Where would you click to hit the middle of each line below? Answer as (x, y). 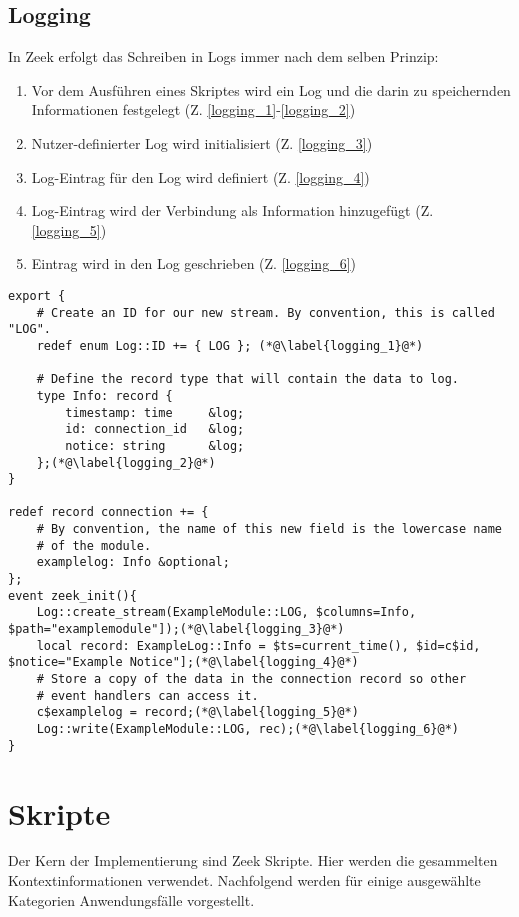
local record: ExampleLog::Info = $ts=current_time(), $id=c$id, (258, 645)
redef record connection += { (108, 512)
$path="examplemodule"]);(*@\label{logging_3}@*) (176, 629)
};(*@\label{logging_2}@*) (126, 462)
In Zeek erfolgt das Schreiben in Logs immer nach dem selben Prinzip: (223, 56)
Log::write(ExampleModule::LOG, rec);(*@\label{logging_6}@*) (248, 729)
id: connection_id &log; (155, 429)
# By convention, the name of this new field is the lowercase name (269, 529)
